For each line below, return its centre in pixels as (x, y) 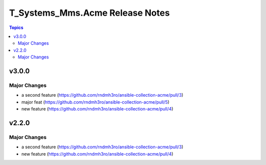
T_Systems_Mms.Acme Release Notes (89, 13)
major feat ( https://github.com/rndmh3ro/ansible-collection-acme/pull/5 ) (95, 102)
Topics (16, 27)
